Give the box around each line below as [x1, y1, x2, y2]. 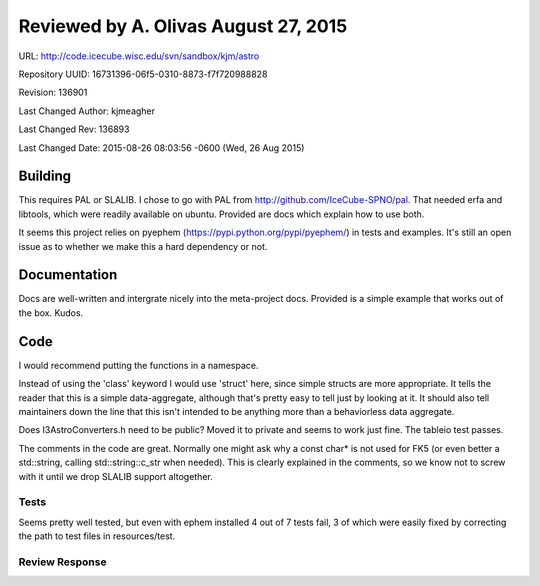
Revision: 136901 [18, 86, 88, 99]
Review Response [18, 555, 107, 569]
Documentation [18, 266, 118, 284]
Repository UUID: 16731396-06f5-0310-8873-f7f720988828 [18, 68, 268, 80]
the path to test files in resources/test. [18, 530, 176, 542]
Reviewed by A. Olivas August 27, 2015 [18, 15, 348, 37]
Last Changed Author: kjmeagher [18, 105, 155, 117]
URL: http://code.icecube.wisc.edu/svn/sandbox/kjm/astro [18, 50, 260, 62]
